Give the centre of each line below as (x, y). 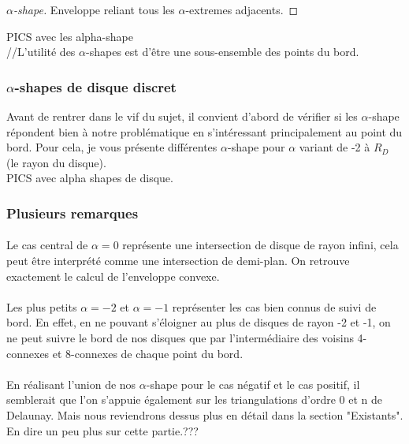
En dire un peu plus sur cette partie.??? (102, 430)
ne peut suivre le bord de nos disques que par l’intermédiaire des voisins (180, 337)
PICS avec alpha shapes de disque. (90, 178)
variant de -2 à (335, 147)
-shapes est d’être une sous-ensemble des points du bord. (223, 52)
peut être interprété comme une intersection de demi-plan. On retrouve (178, 260)
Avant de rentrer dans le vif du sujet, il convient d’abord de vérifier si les (182, 116)
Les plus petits (42, 306)
